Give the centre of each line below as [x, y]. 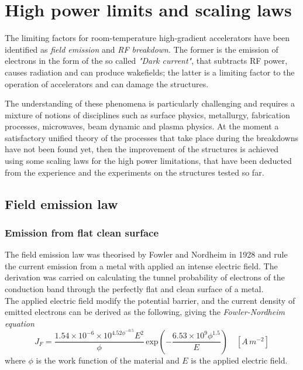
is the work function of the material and [108, 360]
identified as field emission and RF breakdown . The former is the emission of [142, 49]
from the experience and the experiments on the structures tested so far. [135, 172]
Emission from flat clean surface [82, 232]
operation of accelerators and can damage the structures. [107, 83]
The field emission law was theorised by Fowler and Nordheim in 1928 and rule [146, 254]
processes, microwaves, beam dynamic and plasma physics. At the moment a [142, 126]
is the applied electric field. [239, 360]
